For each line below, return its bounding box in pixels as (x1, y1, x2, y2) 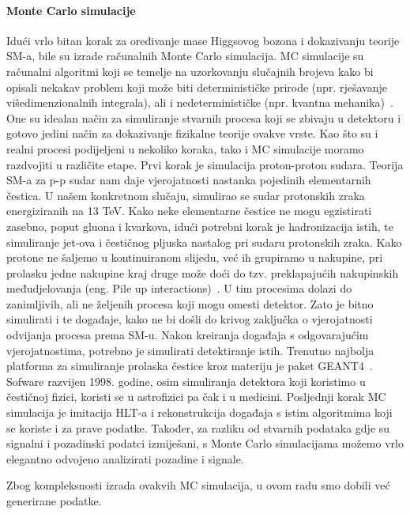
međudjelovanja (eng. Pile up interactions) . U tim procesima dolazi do (6, 280, 352, 297)
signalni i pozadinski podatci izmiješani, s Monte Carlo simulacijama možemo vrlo (6, 435, 404, 452)
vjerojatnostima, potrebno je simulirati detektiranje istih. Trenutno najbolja (6, 342, 374, 358)
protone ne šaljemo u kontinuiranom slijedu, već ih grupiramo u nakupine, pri (6, 249, 383, 266)
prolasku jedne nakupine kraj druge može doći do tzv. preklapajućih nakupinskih (6, 264, 399, 281)
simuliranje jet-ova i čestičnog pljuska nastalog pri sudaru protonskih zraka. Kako (6, 233, 402, 250)
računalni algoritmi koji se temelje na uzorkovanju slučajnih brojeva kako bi (6, 62, 374, 79)
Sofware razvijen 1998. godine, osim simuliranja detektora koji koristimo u (6, 372, 366, 389)
